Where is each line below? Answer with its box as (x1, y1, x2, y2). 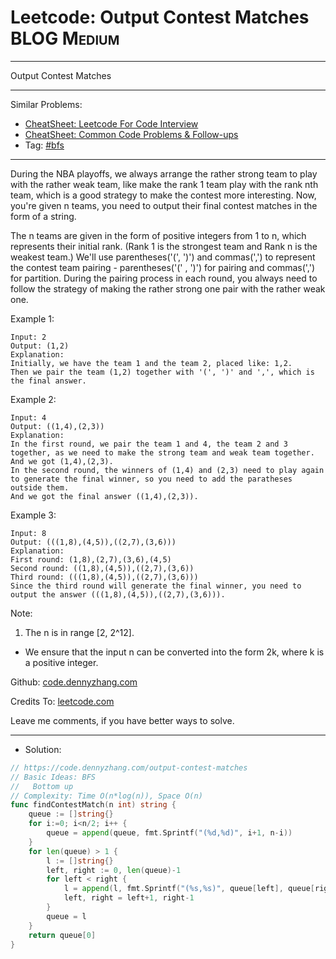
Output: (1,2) (10, 341, 70, 351)
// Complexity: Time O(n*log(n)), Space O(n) (10, 791, 203, 801)
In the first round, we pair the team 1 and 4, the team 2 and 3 (10, 439, 288, 449)
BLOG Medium (10, 27, 120, 50)
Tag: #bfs (24, 139, 65, 151)
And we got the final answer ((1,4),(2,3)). (10, 491, 199, 501)
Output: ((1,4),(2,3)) (10, 421, 105, 431)
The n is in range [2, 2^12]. (24, 626, 135, 638)
